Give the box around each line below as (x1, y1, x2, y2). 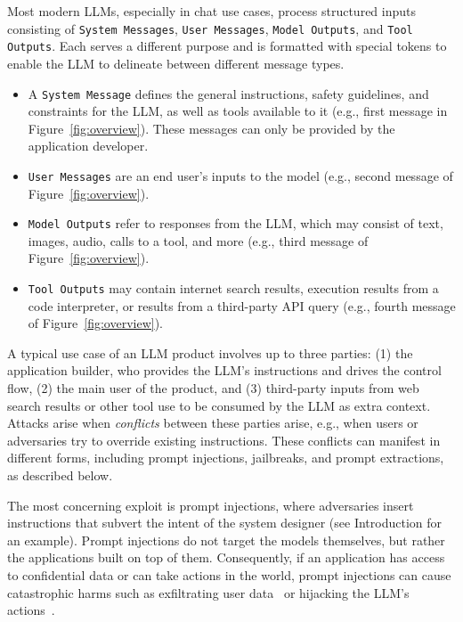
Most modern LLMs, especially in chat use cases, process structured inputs (7, 2, 417, 20)
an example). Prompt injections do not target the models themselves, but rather (7, 530, 445, 549)
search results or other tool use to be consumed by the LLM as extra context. (7, 396, 431, 414)
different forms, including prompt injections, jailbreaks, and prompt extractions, (7, 448, 444, 467)
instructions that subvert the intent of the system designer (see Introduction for (7, 513, 443, 532)
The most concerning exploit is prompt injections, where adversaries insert (7, 495, 414, 514)
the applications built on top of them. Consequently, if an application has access (7, 548, 445, 567)
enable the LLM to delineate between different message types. (7, 53, 345, 72)
